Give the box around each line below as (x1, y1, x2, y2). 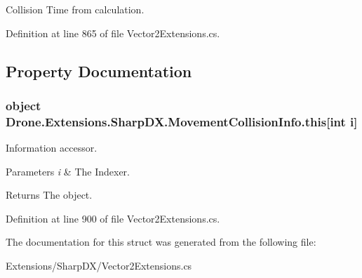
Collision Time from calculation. (6, 2, 145, 16)
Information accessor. (6, 140, 98, 155)
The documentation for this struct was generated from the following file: (6, 234, 316, 249)
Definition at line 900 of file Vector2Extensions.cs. (6, 211, 220, 225)
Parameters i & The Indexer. (6, 164, 130, 178)
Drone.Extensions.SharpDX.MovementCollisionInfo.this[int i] (6, 112, 358, 130)
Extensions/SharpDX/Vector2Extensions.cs (6, 258, 192, 273)
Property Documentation (6, 60, 192, 81)
